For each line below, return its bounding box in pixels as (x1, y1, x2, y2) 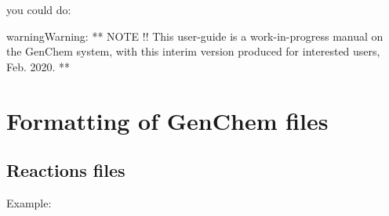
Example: (6, 194, 52, 211)
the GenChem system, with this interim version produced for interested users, (6, 43, 380, 59)
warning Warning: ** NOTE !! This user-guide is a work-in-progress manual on (6, 27, 384, 44)
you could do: (6, 2, 71, 17)
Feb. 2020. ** (6, 58, 71, 74)
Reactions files (6, 158, 125, 182)
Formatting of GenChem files (6, 104, 329, 136)
